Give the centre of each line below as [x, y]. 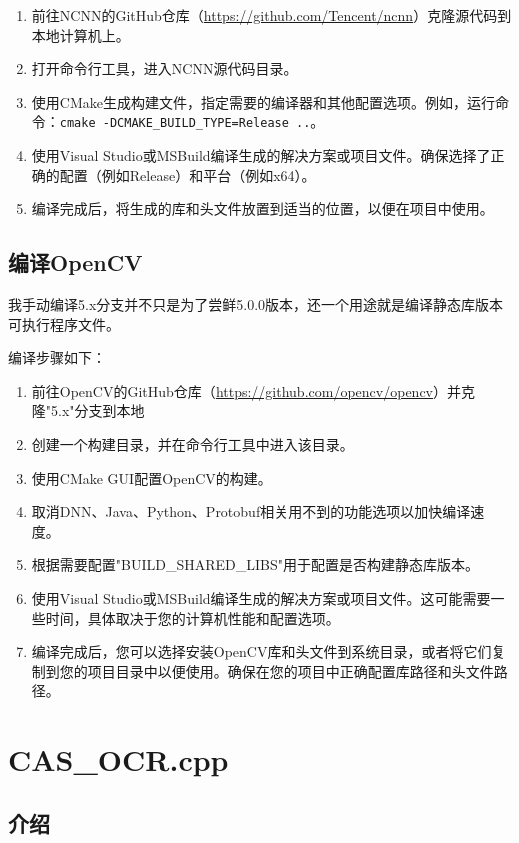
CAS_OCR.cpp [118, 759]
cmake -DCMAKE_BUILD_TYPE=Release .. [185, 123]
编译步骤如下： [57, 357]
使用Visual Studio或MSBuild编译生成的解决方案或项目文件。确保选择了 [261, 155]
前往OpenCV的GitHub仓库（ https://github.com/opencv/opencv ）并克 [253, 390]
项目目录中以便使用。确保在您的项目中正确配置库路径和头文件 [290, 670]
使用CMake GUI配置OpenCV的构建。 [151, 477]
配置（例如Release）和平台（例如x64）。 [187, 174]
